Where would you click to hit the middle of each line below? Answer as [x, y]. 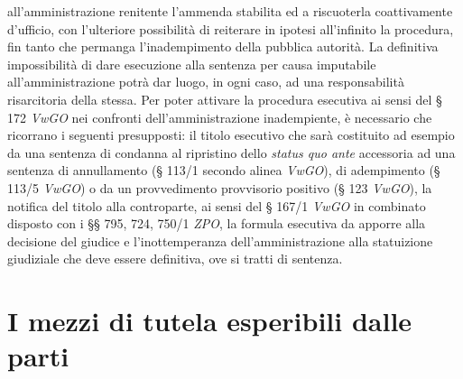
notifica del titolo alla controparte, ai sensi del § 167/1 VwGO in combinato [217, 205]
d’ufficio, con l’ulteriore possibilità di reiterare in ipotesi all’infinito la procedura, [231, 28]
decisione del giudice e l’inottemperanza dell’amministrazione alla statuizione [220, 240]
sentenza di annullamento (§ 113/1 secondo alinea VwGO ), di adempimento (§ [224, 170]
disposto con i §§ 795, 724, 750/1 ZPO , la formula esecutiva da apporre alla [217, 223]
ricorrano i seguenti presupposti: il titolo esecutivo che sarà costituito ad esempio [231, 135]
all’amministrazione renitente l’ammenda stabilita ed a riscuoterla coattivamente [230, 11]
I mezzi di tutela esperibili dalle [210, 321]
